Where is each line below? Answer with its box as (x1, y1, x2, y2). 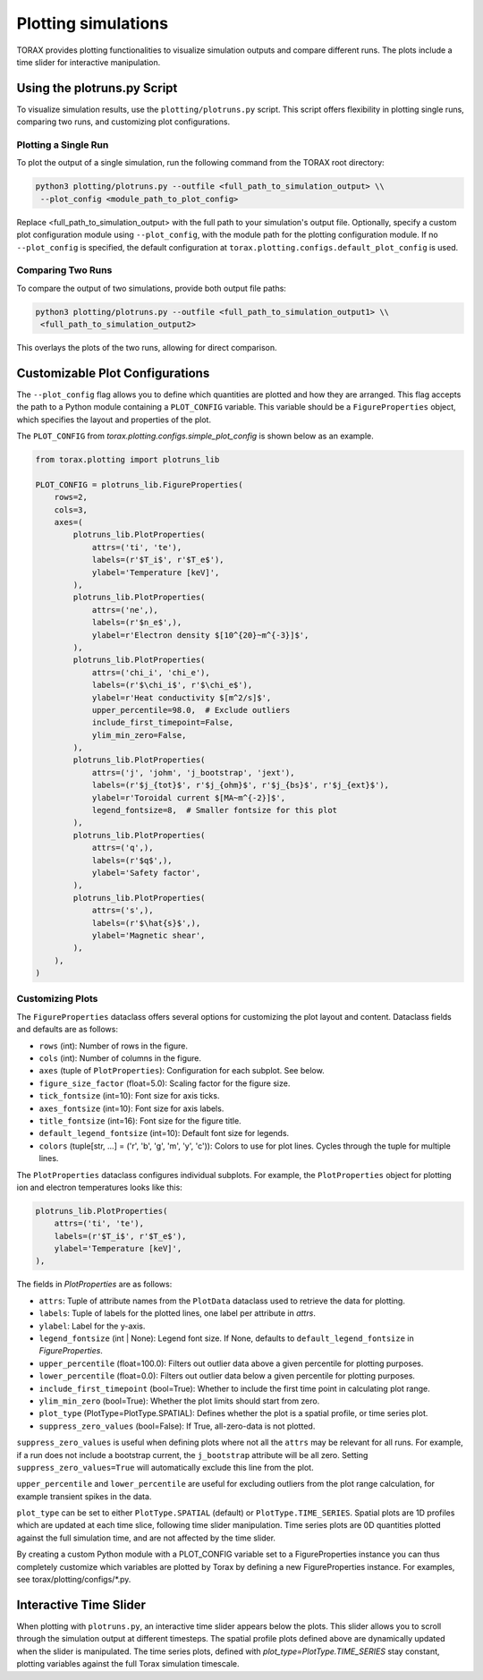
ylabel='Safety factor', (91, 868, 201, 878)
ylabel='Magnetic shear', (91, 930, 206, 940)
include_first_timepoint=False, (91, 717, 234, 728)
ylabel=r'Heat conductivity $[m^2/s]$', (91, 692, 272, 702)
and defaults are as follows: (16, 1024, 119, 1035)
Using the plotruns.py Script (16, 81, 178, 96)
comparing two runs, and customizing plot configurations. (16, 116, 231, 127)
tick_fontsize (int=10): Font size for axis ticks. (38, 1090, 220, 1101)
